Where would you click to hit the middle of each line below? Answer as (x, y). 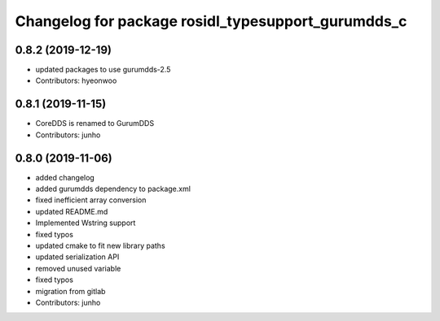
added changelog (65, 177)
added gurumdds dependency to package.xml (113, 189)
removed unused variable (78, 268)
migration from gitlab (70, 291)
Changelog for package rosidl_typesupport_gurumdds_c (211, 21)
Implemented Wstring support (86, 223)
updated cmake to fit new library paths (101, 245)
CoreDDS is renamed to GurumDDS (95, 124)
